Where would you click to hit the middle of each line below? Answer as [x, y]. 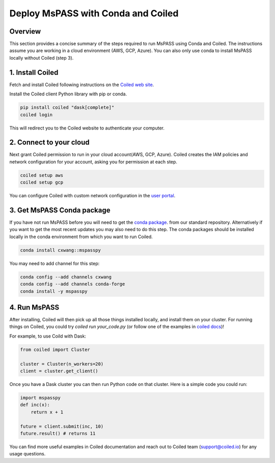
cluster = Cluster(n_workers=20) [62, 364]
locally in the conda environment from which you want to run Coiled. [81, 237]
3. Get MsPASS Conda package [60, 210]
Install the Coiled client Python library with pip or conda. [68, 94]
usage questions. [28, 454]
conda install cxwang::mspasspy [61, 250]
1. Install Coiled [34, 72]
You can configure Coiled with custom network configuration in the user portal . [92, 196]
